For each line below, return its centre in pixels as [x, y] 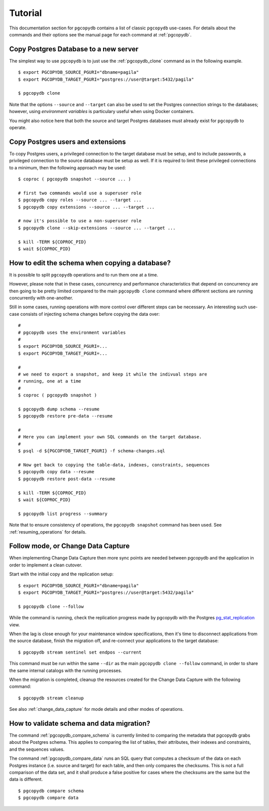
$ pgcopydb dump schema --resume [59, 409]
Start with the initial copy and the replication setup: [62, 574]
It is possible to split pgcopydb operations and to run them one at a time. [84, 274]
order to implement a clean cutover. [46, 565]
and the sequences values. [37, 749]
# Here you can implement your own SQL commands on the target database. [110, 437]
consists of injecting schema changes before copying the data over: [90, 314]
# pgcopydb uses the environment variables [72, 332]
